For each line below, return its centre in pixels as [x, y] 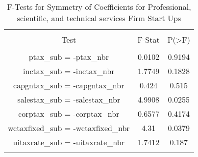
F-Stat [148, 39]
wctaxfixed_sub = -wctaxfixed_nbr [69, 128]
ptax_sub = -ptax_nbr [69, 57]
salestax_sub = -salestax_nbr [69, 99]
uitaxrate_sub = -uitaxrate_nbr [69, 142]
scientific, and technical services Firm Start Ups [99, 18]
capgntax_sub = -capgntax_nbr [69, 85]
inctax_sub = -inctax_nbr [69, 71]
